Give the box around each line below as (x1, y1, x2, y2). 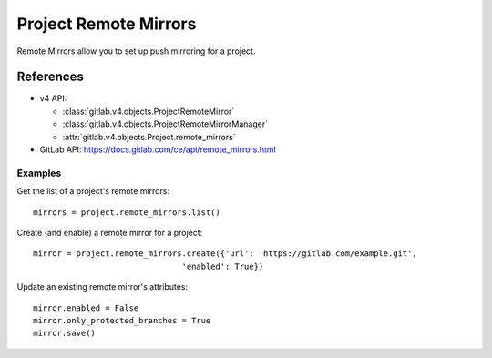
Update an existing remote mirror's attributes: (16, 281, 189, 292)
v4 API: (39, 93, 67, 104)
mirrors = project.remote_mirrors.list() (33, 207, 220, 218)
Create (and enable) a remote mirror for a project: (16, 227, 203, 238)
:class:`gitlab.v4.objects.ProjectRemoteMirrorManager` (62, 118, 269, 129)
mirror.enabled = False (33, 302, 139, 313)
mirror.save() (33, 328, 96, 339)
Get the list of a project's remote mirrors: (16, 186, 170, 197)
